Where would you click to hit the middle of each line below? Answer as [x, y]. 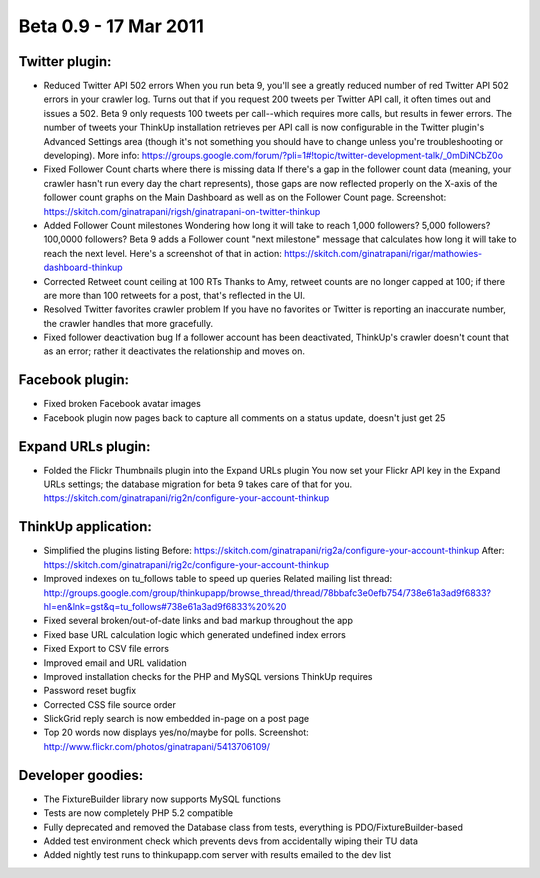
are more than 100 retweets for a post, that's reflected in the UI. [174, 295]
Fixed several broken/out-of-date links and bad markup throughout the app [198, 621]
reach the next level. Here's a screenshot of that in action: [162, 253]
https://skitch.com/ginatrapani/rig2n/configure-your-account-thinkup [186, 498]
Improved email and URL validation [115, 662]
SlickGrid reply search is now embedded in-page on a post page [176, 719]
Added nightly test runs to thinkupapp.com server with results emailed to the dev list [217, 855]
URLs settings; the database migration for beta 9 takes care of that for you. [198, 484]
